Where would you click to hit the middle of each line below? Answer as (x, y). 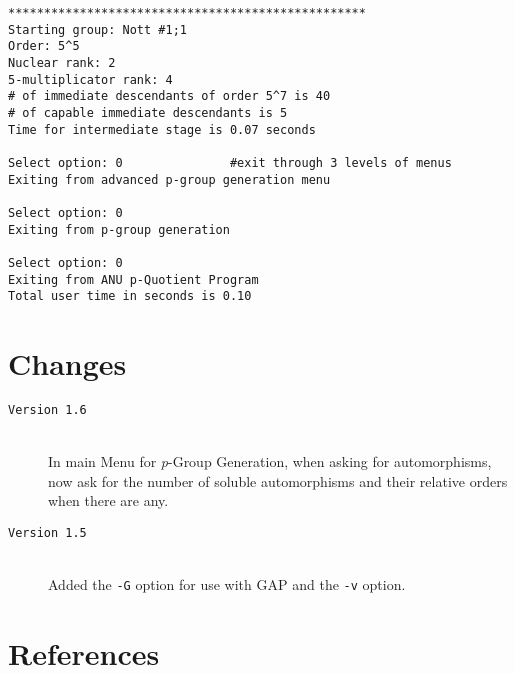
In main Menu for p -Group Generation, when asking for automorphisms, (270, 461)
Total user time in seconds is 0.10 (130, 296)
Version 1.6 (47, 409)
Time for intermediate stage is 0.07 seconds (162, 129)
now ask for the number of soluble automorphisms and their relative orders (278, 480)
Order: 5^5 (44, 46)
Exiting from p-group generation (119, 229)
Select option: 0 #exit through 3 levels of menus (230, 162)
